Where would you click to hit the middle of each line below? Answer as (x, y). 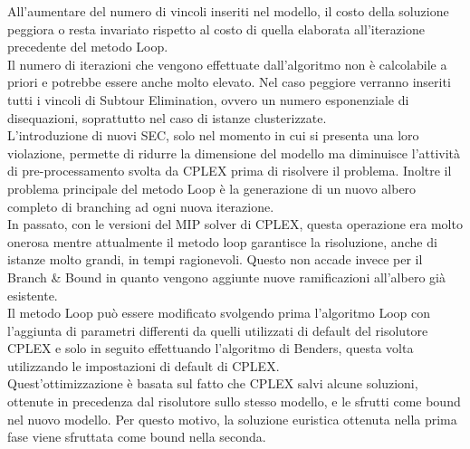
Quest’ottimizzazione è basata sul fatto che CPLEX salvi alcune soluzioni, (213, 383)
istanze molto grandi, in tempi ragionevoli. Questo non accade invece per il (215, 259)
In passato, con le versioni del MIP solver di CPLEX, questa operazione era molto (235, 224)
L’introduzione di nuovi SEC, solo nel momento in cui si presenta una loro (213, 135)
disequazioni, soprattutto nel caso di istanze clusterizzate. (167, 117)
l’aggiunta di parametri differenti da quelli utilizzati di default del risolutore (218, 330)
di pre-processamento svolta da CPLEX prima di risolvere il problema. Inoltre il (230, 171)
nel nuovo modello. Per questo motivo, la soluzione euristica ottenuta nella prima (232, 419)
